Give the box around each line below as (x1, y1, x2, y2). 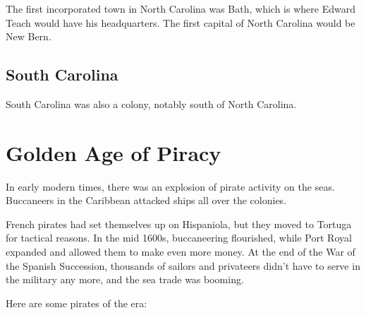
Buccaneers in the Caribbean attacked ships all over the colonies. (6, 193, 287, 208)
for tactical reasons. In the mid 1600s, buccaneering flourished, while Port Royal (6, 230, 352, 245)
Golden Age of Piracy (6, 138, 221, 167)
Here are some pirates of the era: (6, 295, 147, 310)
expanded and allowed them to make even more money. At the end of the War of (6, 244, 355, 259)
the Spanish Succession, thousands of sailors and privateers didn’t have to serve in (6, 258, 360, 273)
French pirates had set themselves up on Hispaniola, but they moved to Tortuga (6, 216, 352, 231)
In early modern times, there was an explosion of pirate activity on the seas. (6, 179, 335, 194)
